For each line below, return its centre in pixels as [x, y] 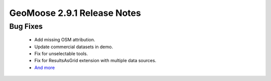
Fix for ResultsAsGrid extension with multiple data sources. [95, 61]
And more [45, 68]
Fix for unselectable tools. [61, 53]
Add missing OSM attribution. [65, 40]
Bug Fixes [26, 26]
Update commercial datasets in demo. [74, 47]
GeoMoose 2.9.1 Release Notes [75, 13]
